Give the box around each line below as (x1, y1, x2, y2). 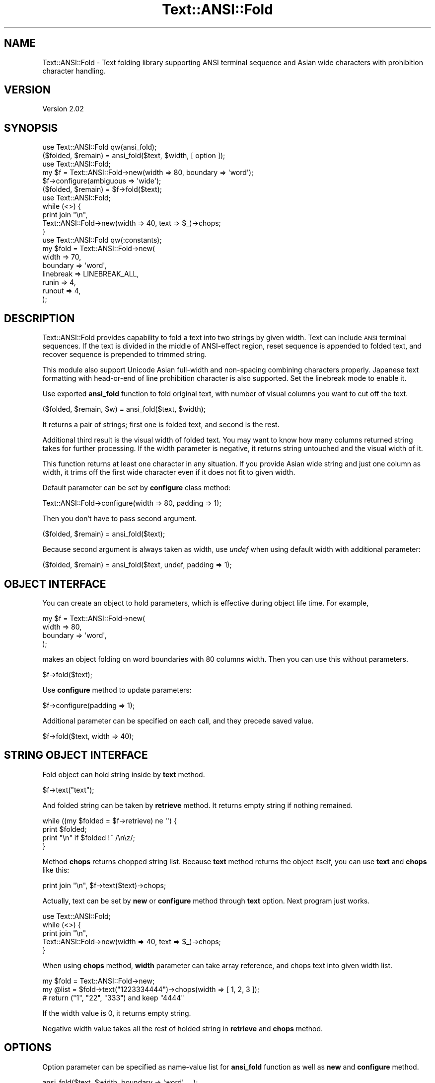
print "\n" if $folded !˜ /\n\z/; (42, 833, 135, 842)
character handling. (42, 66, 106, 75)
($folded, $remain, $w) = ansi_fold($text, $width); (42, 405, 206, 414)
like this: (42, 865, 70, 874)
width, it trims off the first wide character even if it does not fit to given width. (42, 468, 295, 477)
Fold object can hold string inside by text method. (42, 770, 205, 779)
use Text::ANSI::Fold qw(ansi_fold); (42, 143, 157, 152)
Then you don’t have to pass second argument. (42, 514, 197, 523)
